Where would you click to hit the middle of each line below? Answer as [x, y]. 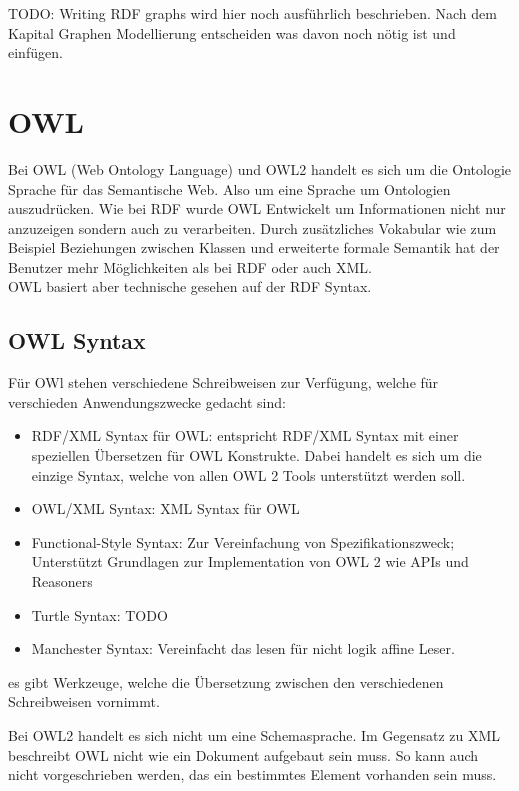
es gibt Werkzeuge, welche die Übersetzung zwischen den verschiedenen [226, 681]
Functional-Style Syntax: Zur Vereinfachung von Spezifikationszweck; [243, 541]
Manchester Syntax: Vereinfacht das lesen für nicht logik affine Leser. [243, 648]
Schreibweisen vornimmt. [84, 701]
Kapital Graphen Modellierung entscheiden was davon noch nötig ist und [232, 32]
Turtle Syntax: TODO [99, 614]
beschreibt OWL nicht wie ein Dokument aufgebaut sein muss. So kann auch [243, 754]
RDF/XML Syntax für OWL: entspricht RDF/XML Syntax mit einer [245, 435]
